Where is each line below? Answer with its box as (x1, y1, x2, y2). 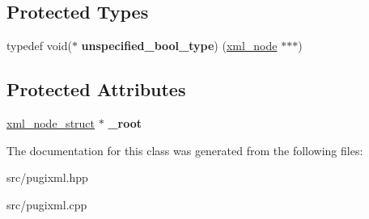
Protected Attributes (6, 77, 186, 102)
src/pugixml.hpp (6, 169, 88, 186)
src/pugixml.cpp (6, 196, 87, 213)
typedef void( (6, 37, 72, 54)
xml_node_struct (6, 115, 95, 131)
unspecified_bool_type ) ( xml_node (81, 37, 278, 54)
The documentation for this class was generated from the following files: (6, 141, 363, 158)
